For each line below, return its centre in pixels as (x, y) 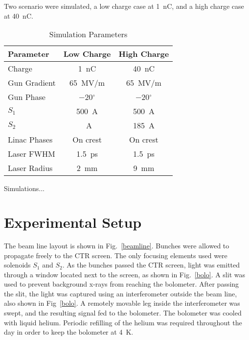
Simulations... (24, 188)
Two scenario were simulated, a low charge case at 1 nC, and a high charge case (124, 6)
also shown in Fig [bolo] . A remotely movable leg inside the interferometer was (122, 303)
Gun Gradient (32, 83)
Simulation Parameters (88, 34)
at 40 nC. (19, 15)
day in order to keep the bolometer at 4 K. (69, 332)
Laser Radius (30, 168)
